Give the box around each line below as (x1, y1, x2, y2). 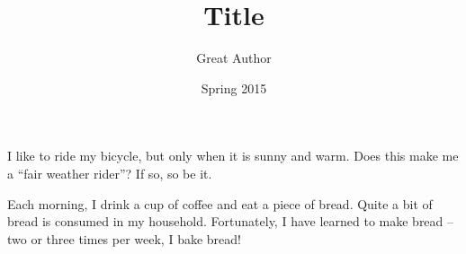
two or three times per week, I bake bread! (7, 229, 241, 248)
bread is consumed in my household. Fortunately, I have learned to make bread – (7, 212, 454, 231)
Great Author (196, 48, 272, 67)
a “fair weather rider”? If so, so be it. (7, 163, 212, 182)
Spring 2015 (201, 78, 267, 97)
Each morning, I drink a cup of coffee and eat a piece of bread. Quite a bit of (7, 194, 433, 213)
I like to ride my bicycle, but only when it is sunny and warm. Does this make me (7, 146, 459, 165)
